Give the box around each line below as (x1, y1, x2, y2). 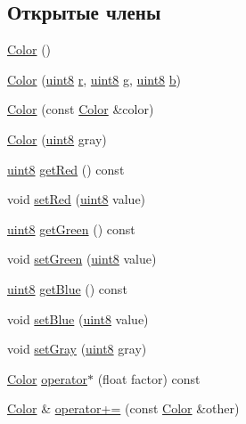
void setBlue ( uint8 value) (7, 309, 149, 328)
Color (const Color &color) (7, 100, 154, 118)
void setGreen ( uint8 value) (7, 249, 157, 268)
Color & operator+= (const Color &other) (7, 399, 240, 418)
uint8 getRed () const (7, 159, 125, 178)
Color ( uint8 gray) (7, 129, 107, 148)
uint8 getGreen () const (7, 219, 135, 238)
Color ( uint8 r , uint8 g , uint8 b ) (7, 69, 182, 88)
